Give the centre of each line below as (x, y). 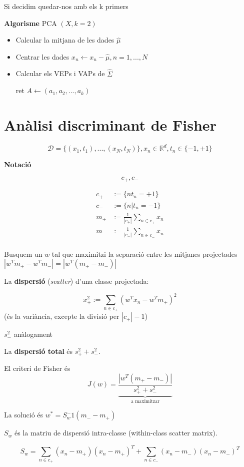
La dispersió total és (38, 351)
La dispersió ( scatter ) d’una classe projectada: (76, 281)
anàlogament (33, 334)
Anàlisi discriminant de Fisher (110, 124)
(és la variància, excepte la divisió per (62, 316)
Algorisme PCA (30, 23)
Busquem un (23, 254)
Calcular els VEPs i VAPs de (60, 73)
